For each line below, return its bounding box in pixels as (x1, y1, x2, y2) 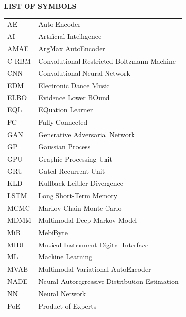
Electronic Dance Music (38, 80, 110, 90)
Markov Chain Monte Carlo (38, 203, 122, 212)
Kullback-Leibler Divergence (38, 178, 123, 188)
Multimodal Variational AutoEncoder (38, 264, 151, 274)
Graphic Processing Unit (38, 153, 112, 164)
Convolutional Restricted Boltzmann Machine (38, 55, 176, 66)
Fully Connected (38, 117, 88, 127)
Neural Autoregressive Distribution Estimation (38, 276, 179, 286)
